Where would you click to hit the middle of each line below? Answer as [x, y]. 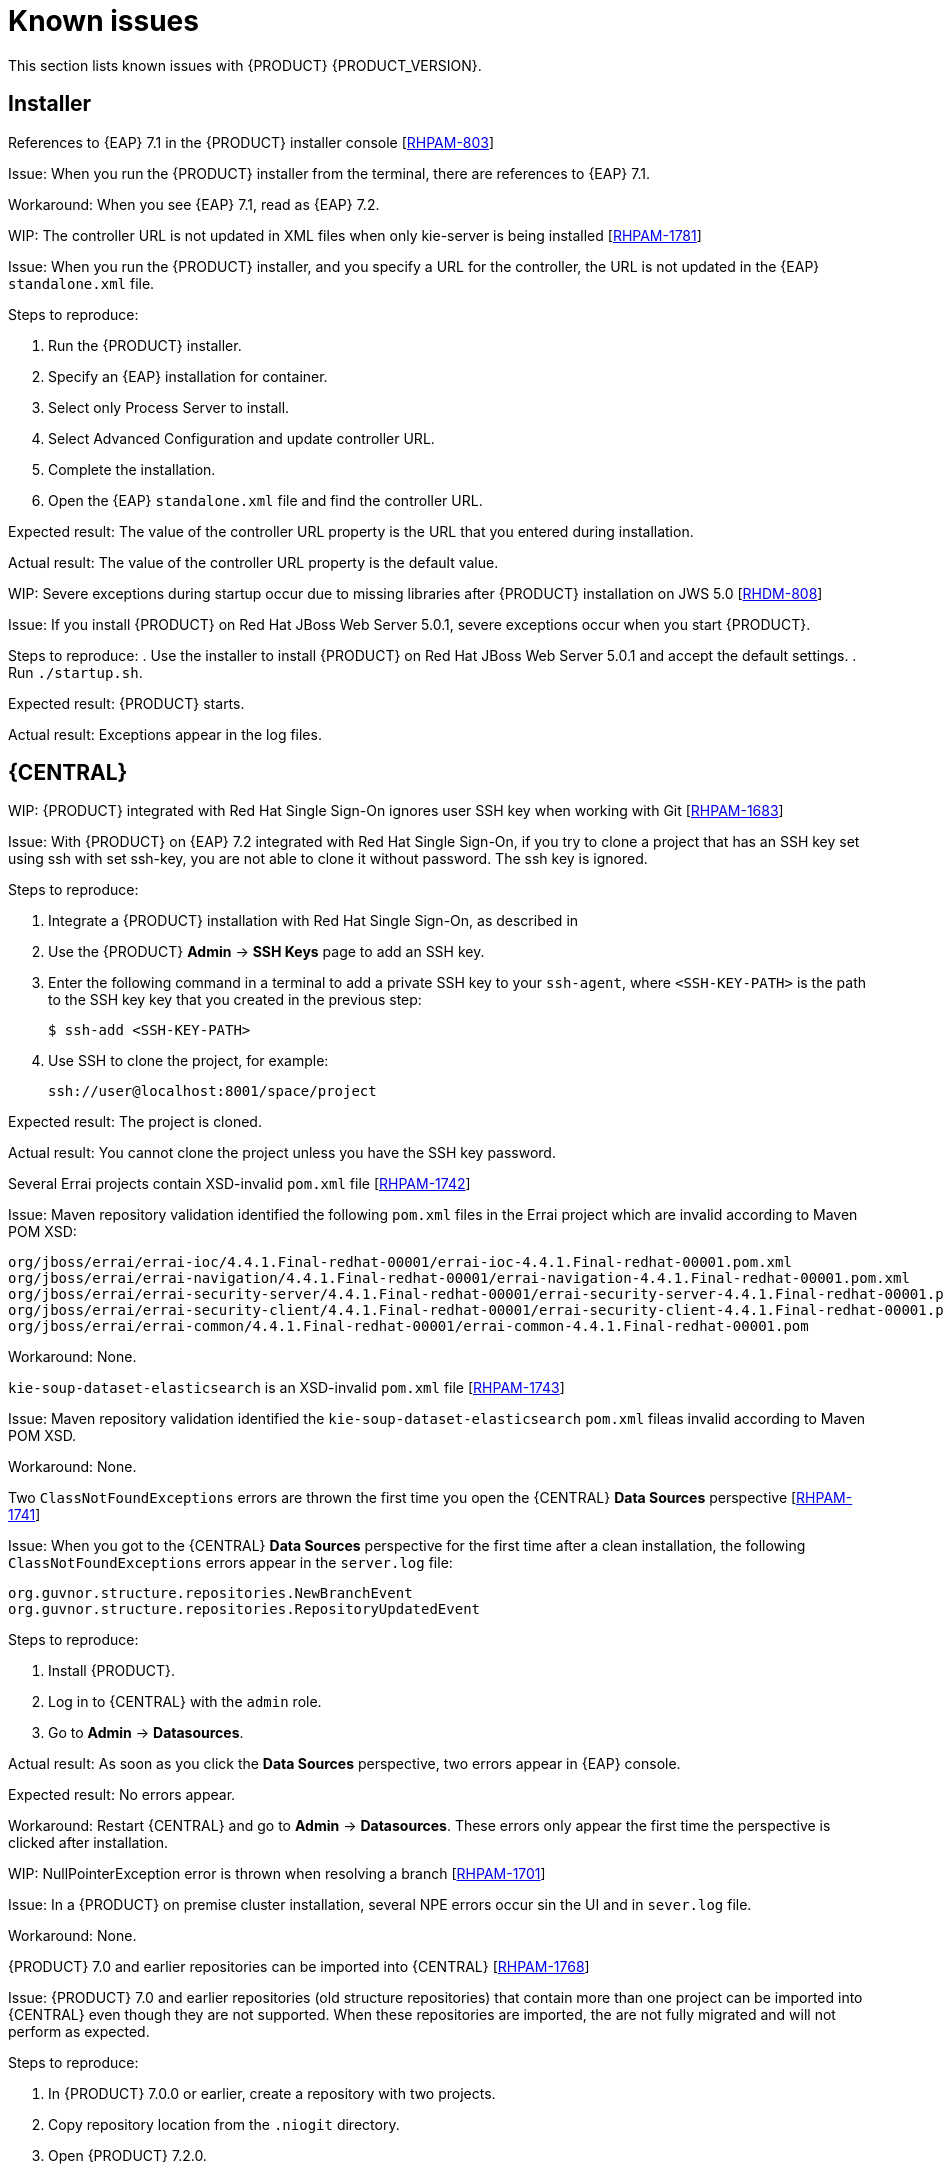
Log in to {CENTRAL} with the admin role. [185, 1702]
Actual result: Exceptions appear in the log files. [165, 734]
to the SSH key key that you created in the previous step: [235, 1000]
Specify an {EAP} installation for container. [188, 376]
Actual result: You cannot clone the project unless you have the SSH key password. [282, 1153]
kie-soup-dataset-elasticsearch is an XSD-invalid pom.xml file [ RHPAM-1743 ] [286, 1388]
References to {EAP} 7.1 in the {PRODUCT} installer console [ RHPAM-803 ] [251, 142]
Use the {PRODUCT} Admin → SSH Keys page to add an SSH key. [266, 952]
